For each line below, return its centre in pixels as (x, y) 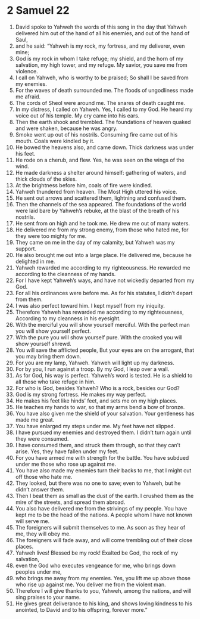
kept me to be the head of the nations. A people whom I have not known (104, 515)
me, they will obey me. (43, 534)
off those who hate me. (44, 476)
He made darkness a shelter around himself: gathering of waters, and (101, 172)
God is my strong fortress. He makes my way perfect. (81, 394)
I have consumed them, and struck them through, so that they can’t (98, 445)
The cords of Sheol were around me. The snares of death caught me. (100, 103)
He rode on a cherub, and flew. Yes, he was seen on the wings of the (100, 160)
